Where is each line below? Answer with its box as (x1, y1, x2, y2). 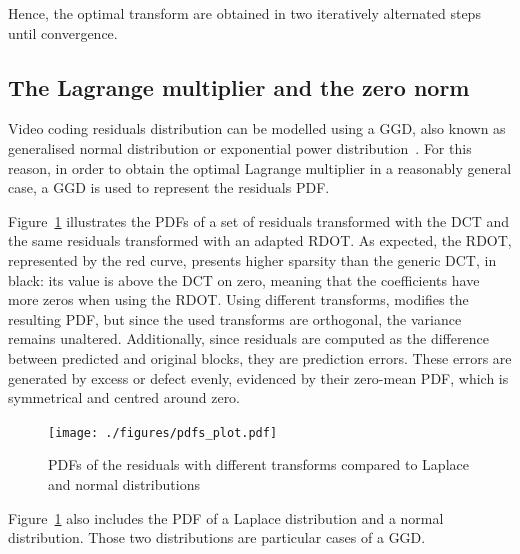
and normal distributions (48, 473, 200, 494)
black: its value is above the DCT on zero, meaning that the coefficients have (8, 269, 480, 290)
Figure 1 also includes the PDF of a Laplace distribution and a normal (8, 507, 444, 528)
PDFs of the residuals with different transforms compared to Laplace (48, 454, 469, 475)
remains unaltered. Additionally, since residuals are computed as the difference (8, 328, 489, 349)
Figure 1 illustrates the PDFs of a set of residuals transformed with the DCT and (8, 210, 510, 231)
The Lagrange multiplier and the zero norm (8, 71, 470, 102)
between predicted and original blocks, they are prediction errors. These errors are (8, 347, 512, 368)
